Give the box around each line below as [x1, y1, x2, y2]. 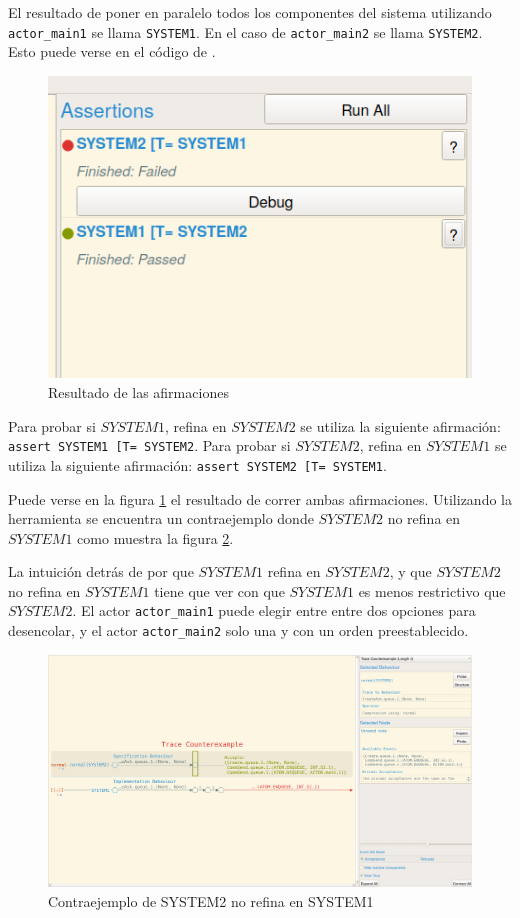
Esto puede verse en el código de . [8, 41, 216, 62]
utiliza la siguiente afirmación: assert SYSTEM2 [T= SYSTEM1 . [8, 454, 387, 475]
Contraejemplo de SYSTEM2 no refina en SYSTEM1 [48, 890, 374, 911]
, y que [389, 561, 432, 582]
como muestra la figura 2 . [77, 527, 234, 548]
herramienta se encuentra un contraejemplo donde [8, 508, 314, 529]
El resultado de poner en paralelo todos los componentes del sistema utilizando [8, 2, 492, 22]
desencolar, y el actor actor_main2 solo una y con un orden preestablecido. [8, 620, 469, 641]
